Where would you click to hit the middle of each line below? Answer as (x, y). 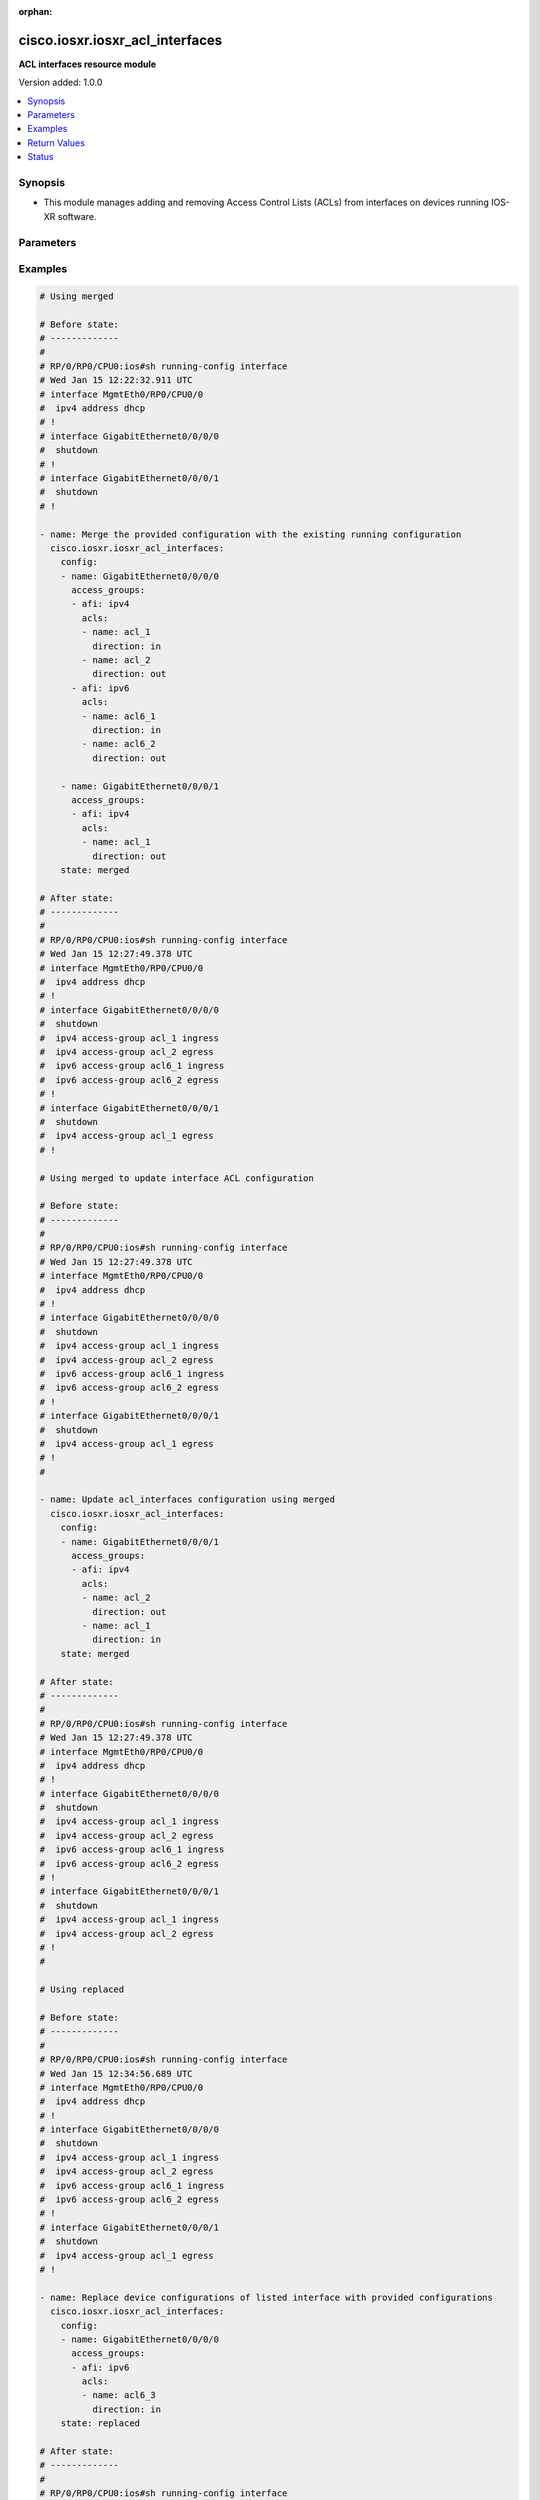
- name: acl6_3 (119, 2395)
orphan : (35, 11)
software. (77, 216)
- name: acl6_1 (119, 716)
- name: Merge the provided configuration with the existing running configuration (250, 534)
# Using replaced (82, 1989)
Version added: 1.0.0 (60, 82)
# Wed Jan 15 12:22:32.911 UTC (116, 380)
